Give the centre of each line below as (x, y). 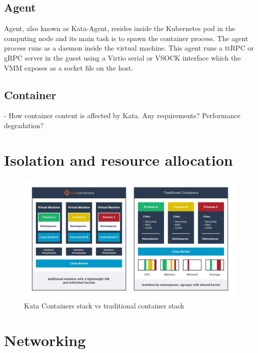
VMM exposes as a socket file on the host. (69, 67)
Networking (45, 340)
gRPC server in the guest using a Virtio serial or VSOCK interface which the (122, 57)
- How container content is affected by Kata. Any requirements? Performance (122, 115)
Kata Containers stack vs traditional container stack (104, 305)
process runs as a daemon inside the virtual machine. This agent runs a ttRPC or (129, 48)
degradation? (24, 125)
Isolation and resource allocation (118, 159)
